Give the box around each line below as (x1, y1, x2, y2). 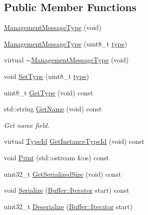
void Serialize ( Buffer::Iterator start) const (4, 185, 130, 195)
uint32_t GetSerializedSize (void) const (4, 169, 121, 179)
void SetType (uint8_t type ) (4, 71, 89, 81)
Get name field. (4, 120, 50, 130)
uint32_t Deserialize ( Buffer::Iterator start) (4, 201, 133, 211)
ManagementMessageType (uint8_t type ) (4, 38, 127, 48)
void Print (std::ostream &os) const (4, 152, 109, 162)
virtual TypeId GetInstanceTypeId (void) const (4, 136, 145, 146)
